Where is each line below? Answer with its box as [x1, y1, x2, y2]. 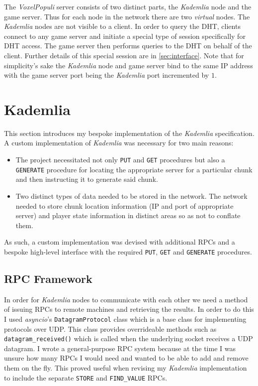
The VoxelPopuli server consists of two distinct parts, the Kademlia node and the [4, 1, 252, 11]
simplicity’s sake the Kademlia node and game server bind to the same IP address [4, 60, 253, 70]
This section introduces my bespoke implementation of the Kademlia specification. [4, 128, 255, 138]
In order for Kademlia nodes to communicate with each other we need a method [4, 294, 248, 304]
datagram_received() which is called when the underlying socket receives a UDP [4, 333, 253, 344]
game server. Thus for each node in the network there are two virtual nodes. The [4, 11, 250, 21]
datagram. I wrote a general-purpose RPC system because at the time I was [4, 343, 236, 353]
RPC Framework [4, 270, 92, 286]
